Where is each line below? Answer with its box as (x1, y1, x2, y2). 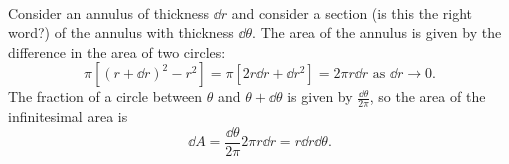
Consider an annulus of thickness (8, 2, 210, 23)
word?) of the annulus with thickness (8, 22, 234, 43)
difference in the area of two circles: (8, 41, 226, 62)
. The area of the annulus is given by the (252, 22, 502, 43)
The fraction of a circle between (8, 86, 203, 107)
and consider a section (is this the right (231, 2, 473, 23)
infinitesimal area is (8, 106, 128, 127)
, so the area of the (369, 86, 486, 107)
